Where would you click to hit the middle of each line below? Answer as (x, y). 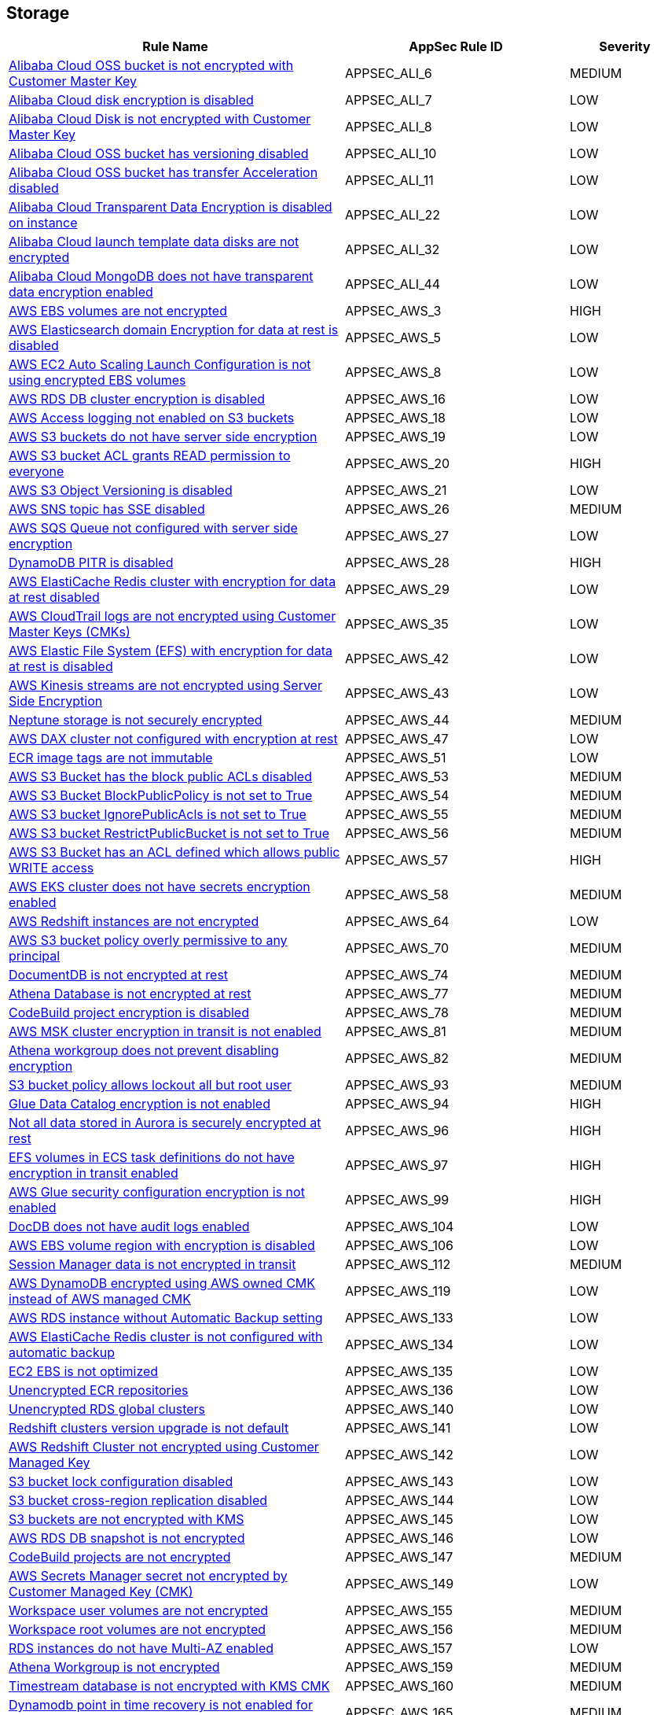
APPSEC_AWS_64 (397, 922)
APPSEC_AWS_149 (400, 1584)
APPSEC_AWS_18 (395, 418)
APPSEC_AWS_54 (397, 796)
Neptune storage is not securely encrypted (136, 720)
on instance (43, 223)
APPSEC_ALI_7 (389, 100)
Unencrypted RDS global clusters (107, 1409)
